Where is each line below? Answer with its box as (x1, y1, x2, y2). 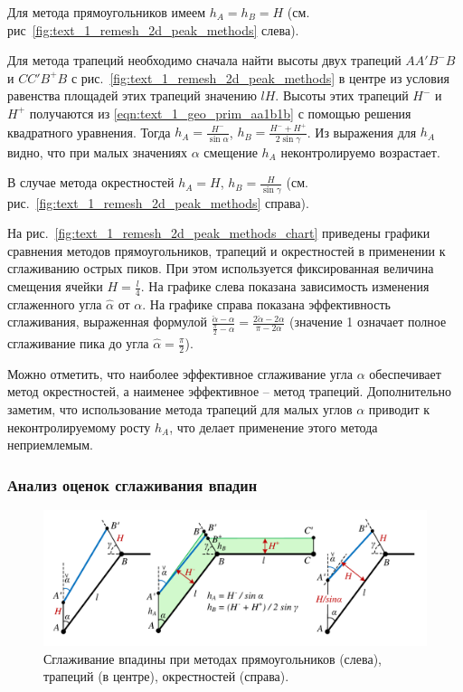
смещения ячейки (7, 277, 103, 296)
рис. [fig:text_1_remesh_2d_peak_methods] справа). (7, 193, 309, 212)
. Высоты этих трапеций (275, 86, 409, 105)
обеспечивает (369, 364, 441, 383)
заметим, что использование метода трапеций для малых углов (7, 400, 353, 419)
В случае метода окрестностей (7, 173, 175, 192)
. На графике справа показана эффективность (142, 294, 391, 313)
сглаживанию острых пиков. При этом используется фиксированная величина (7, 259, 434, 278)
